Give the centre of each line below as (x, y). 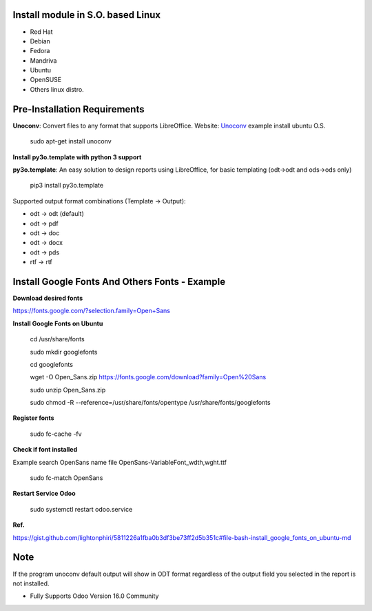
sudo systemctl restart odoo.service (81, 509)
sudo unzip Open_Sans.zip (68, 390)
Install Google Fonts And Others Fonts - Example (119, 282)
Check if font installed (45, 450)
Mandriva (43, 60)
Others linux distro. (57, 89)
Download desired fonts (48, 298)
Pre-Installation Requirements (79, 109)
